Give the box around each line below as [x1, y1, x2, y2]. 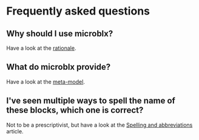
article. [6, 127, 24, 135]
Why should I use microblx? [6, 28, 113, 39]
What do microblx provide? [6, 62, 111, 72]
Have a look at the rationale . [6, 44, 76, 52]
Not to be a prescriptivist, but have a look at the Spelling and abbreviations [6, 121, 193, 128]
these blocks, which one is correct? [6, 105, 144, 116]
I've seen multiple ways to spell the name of [6, 96, 176, 106]
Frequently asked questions [6, 4, 150, 18]
